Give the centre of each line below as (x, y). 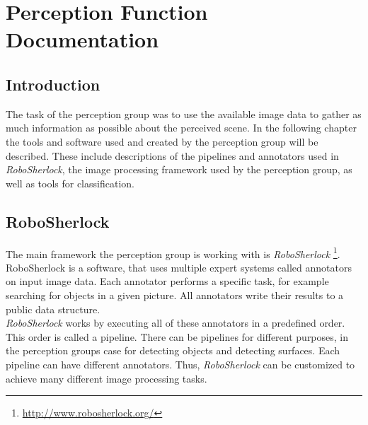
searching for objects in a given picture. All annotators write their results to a (175, 295)
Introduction (53, 84)
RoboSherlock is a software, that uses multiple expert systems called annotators (179, 267)
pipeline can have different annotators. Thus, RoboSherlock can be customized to (180, 364)
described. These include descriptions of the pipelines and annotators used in (172, 155)
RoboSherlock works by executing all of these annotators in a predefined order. (176, 323)
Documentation (82, 39)
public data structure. (53, 309)
